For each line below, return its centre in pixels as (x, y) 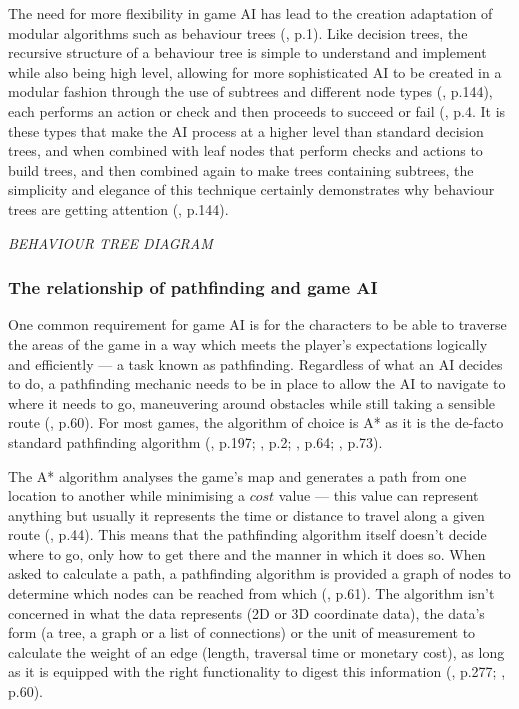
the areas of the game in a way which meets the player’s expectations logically (248, 343)
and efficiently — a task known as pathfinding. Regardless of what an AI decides (255, 363)
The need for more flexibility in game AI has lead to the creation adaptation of (250, 13)
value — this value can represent (378, 495)
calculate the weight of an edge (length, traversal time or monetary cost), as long (256, 651)
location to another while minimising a (126, 495)
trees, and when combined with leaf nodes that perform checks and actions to (245, 150)
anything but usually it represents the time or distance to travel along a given (246, 514)
